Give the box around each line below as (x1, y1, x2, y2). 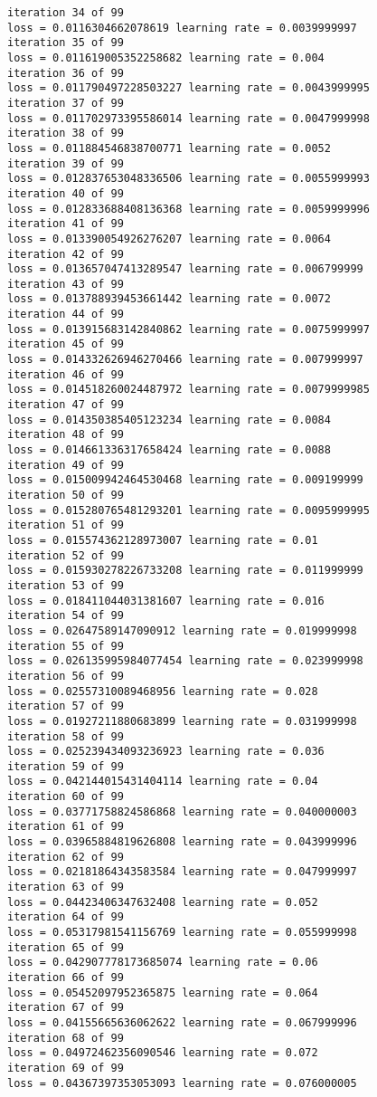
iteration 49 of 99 (7, 458, 124, 472)
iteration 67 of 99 (7, 1001, 124, 1015)
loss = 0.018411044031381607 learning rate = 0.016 (7, 594, 325, 607)
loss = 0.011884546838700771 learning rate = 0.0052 (7, 141, 331, 155)
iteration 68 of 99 (7, 1031, 124, 1045)
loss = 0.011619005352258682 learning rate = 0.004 (7, 51, 325, 64)
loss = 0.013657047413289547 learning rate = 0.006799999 (7, 262, 363, 276)
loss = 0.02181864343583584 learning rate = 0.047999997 (7, 865, 357, 879)
